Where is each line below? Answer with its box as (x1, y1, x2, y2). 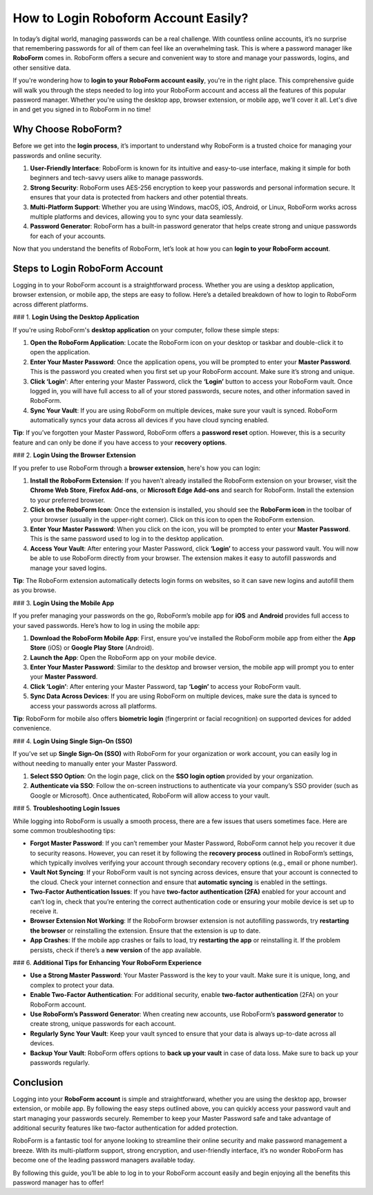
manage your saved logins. (30, 564, 107, 572)
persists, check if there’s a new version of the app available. (30, 946, 202, 954)
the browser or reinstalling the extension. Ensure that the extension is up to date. (30, 926, 261, 935)
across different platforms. (12, 300, 88, 308)
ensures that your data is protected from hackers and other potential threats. (30, 193, 248, 201)
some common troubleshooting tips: (12, 826, 116, 834)
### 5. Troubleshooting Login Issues (12, 804, 120, 813)
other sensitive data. (12, 63, 71, 72)
